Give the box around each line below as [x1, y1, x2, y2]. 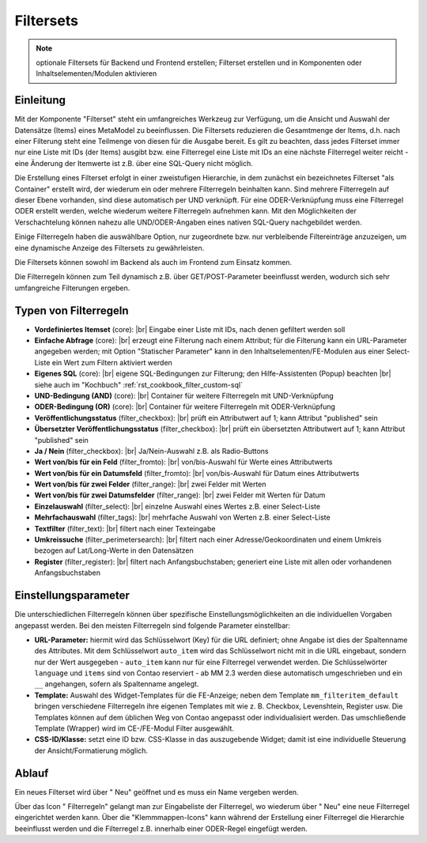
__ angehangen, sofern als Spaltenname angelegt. [34, 679, 199, 689]
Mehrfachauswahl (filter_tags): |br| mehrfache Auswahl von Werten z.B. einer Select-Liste [34, 512, 331, 522]
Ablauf [14, 766, 49, 780]
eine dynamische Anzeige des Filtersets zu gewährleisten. [14, 243, 205, 252]
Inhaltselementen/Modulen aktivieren [36, 69, 157, 78]
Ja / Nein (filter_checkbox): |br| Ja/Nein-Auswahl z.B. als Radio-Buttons [34, 446, 269, 456]
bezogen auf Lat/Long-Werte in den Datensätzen [34, 546, 194, 555]
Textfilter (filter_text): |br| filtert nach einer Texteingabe [34, 524, 216, 533]
